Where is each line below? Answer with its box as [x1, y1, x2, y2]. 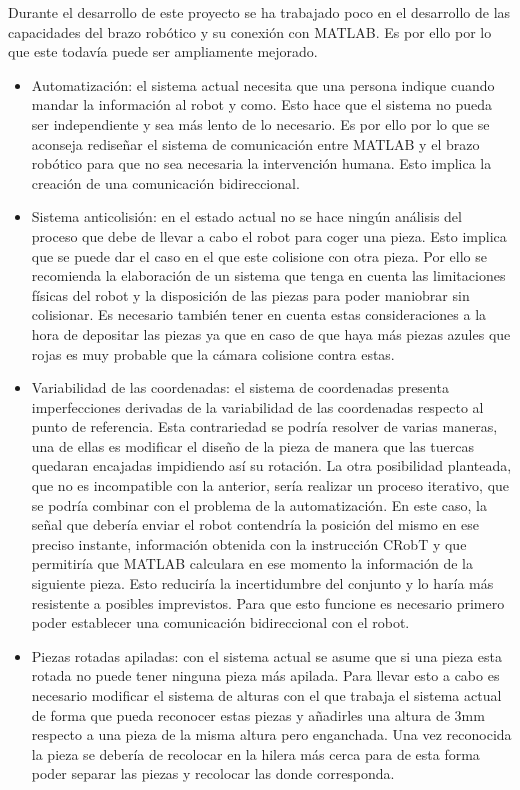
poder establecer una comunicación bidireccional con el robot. [31, 612, 410, 633]
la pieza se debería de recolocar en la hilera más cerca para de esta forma [31, 743, 480, 764]
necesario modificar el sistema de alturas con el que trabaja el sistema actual [31, 685, 502, 705]
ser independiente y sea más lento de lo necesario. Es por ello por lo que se [31, 113, 490, 134]
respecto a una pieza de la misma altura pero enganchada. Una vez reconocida [31, 724, 512, 745]
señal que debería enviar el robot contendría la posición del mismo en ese [31, 514, 480, 535]
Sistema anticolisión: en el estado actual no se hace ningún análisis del [31, 206, 462, 227]
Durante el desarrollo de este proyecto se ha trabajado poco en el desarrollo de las [8, 2, 511, 22]
